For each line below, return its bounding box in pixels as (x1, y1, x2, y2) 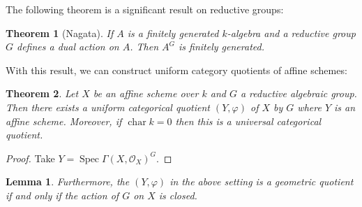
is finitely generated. (179, 39, 264, 54)
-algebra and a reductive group (227, 25, 356, 40)
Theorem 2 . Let (6, 86, 79, 101)
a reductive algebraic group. (240, 86, 357, 101)
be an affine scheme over (93, 86, 199, 101)
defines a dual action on (17, 39, 119, 54)
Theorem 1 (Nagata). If (6, 25, 114, 40)
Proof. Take (6, 150, 55, 165)
